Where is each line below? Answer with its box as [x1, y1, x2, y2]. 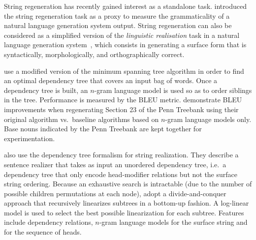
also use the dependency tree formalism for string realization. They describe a [4, 150, 239, 160]
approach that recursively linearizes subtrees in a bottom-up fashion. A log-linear [4, 198, 249, 208]
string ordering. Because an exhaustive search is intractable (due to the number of [4, 179, 252, 189]
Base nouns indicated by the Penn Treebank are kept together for [4, 123, 202, 134]
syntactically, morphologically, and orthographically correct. [4, 49, 185, 59]
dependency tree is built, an [4, 85, 88, 95]
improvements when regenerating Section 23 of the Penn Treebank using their [4, 104, 239, 114]
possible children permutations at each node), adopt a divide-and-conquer [4, 188, 226, 198]
